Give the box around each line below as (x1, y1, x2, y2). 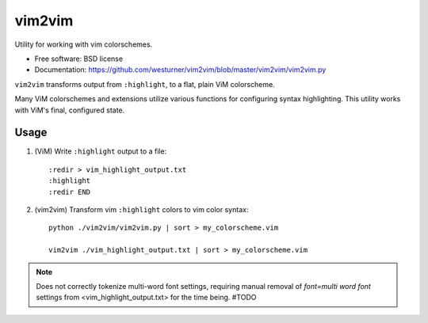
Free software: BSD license (34, 54, 123, 63)
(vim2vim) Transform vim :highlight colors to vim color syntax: (34, 204, 249, 214)
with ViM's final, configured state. (14, 105, 125, 115)
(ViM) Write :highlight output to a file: (34, 146, 167, 156)
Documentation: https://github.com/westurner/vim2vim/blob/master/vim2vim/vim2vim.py (34, 65, 327, 74)
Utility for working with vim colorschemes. (14, 40, 153, 49)
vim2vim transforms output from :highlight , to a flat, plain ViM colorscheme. (14, 79, 275, 89)
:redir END (48, 187, 91, 196)
